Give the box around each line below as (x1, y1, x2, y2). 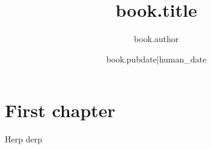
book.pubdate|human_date (106, 52, 207, 65)
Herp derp (5, 133, 42, 145)
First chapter (5, 98, 115, 123)
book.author (133, 32, 179, 45)
